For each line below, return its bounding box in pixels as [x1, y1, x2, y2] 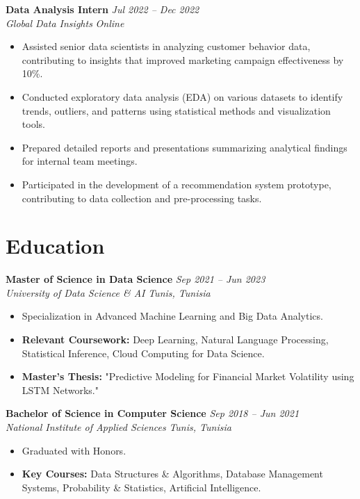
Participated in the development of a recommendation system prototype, [22, 177, 332, 191]
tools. [22, 117, 45, 131]
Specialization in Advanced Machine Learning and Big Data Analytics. [22, 309, 323, 323]
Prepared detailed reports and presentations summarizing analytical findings [22, 140, 347, 154]
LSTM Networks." [22, 382, 99, 397]
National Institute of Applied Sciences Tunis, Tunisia [6, 420, 231, 434]
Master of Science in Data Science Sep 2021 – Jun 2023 [6, 272, 265, 286]
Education [6, 231, 105, 260]
